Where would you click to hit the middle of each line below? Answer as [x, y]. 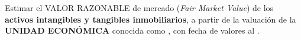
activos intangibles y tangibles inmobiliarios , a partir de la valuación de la [150, 19]
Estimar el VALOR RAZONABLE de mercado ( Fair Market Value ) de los [139, 8]
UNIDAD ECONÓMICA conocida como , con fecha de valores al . [132, 30]
